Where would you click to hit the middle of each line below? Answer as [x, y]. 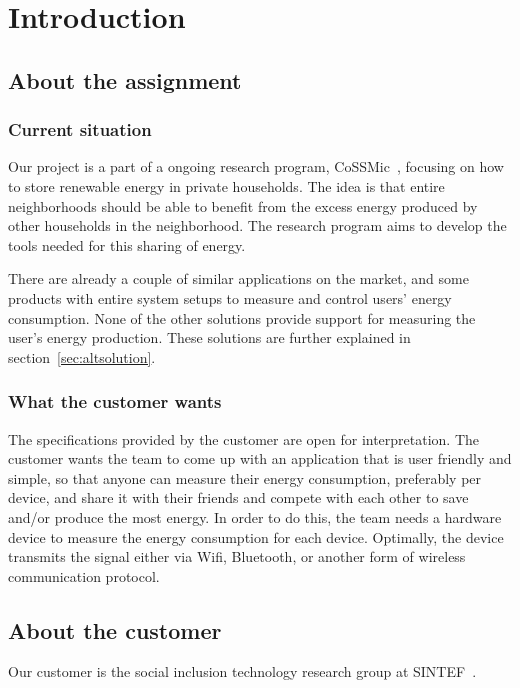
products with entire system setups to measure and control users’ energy [230, 297]
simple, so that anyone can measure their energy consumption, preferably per [245, 477]
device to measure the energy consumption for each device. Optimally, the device [256, 536]
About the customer [115, 629]
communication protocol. [84, 575]
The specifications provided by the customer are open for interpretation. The [244, 438]
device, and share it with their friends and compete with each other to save [238, 497]
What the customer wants [115, 401]
